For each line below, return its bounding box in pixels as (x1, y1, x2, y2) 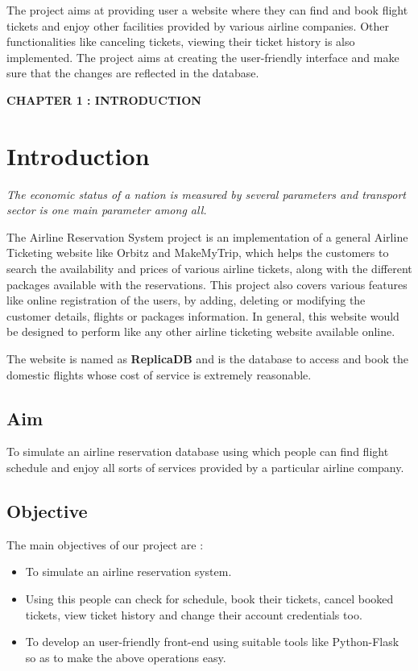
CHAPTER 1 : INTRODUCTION (6, 91, 201, 108)
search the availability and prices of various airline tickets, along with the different (6, 260, 412, 277)
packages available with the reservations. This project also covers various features (6, 275, 408, 292)
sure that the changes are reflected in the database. (6, 64, 259, 81)
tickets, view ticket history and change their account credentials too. (25, 606, 362, 623)
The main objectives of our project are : (6, 536, 204, 553)
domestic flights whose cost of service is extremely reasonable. (6, 366, 312, 383)
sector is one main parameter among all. (6, 201, 207, 218)
